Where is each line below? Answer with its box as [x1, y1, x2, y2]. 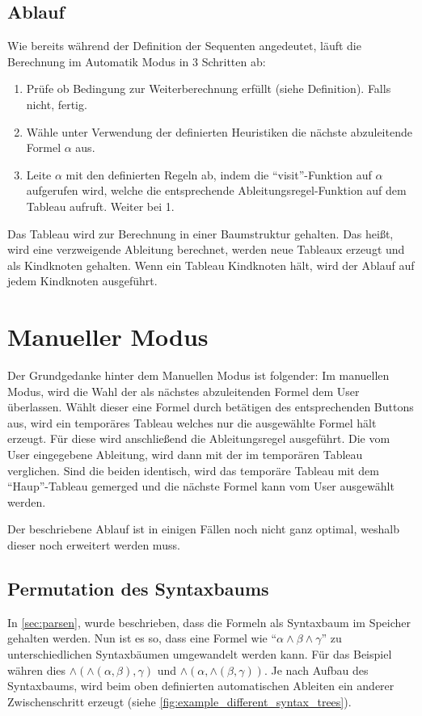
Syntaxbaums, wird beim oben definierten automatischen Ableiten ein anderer [7, 677, 395, 694]
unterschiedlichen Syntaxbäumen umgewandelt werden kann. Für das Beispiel [7, 645, 392, 662]
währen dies [7, 661, 66, 678]
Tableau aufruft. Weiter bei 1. [26, 197, 175, 214]
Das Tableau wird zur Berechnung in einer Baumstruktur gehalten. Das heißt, [7, 225, 394, 242]
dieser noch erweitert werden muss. [7, 536, 180, 553]
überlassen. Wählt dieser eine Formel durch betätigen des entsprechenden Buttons [7, 398, 414, 415]
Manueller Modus [7, 320, 209, 353]
